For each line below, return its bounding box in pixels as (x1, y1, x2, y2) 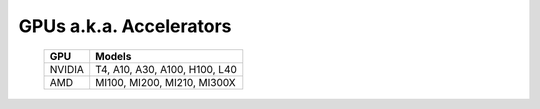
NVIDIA (49, 62, 85, 76)
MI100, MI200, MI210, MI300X (95, 75, 237, 89)
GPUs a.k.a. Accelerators (18, 15, 232, 37)
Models (95, 49, 132, 63)
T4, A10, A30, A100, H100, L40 (95, 62, 237, 76)
